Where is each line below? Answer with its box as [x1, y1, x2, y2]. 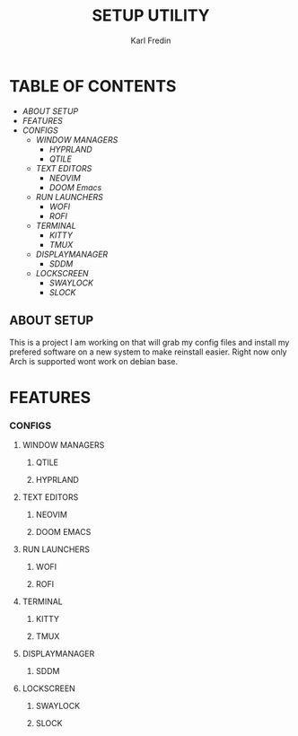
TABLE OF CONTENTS [9, 75, 177, 96]
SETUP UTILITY [92, 5, 210, 26]
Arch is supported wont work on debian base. [9, 355, 179, 366]
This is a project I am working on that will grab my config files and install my [9, 337, 290, 347]
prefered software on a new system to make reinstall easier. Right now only [9, 346, 287, 357]
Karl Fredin [130, 35, 171, 46]
